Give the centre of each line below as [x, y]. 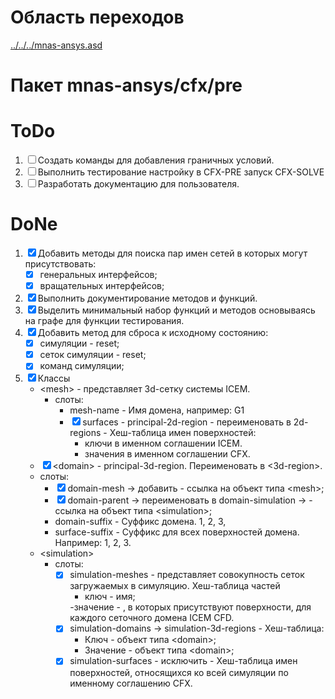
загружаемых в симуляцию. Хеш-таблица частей [175, 586]
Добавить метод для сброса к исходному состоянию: [153, 333]
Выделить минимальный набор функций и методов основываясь [176, 310]
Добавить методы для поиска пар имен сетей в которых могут [172, 253]
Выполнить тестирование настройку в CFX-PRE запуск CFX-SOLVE [181, 172]
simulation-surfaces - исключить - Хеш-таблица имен [183, 661]
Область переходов [97, 17]
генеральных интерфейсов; [98, 274]
